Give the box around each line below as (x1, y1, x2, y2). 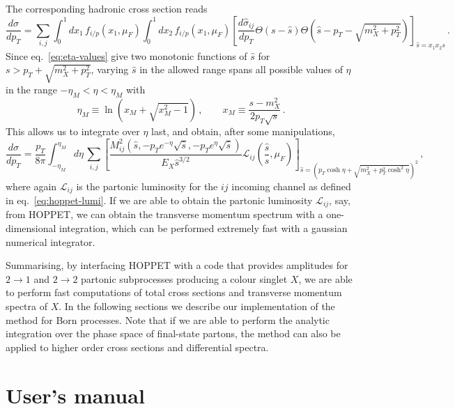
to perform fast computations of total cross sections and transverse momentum (6, 285, 342, 300)
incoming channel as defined (231, 178, 351, 193)
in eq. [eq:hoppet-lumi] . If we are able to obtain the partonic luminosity (6, 192, 313, 207)
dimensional (6, 221, 56, 235)
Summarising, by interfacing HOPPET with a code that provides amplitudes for (6, 258, 348, 272)
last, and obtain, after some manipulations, (151, 124, 335, 139)
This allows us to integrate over (6, 124, 140, 139)
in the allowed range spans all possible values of (139, 62, 343, 77)
